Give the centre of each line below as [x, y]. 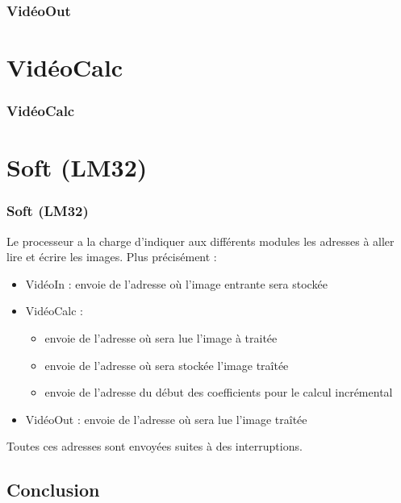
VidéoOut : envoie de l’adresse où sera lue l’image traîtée [166, 419]
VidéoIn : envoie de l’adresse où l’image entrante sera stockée [176, 283]
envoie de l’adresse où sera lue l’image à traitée [161, 338]
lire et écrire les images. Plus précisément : [112, 257]
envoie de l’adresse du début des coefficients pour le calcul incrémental [219, 392]
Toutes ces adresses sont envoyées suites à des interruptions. [155, 446]
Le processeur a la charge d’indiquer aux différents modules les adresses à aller [200, 241]
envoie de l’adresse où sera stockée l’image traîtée [167, 365]
